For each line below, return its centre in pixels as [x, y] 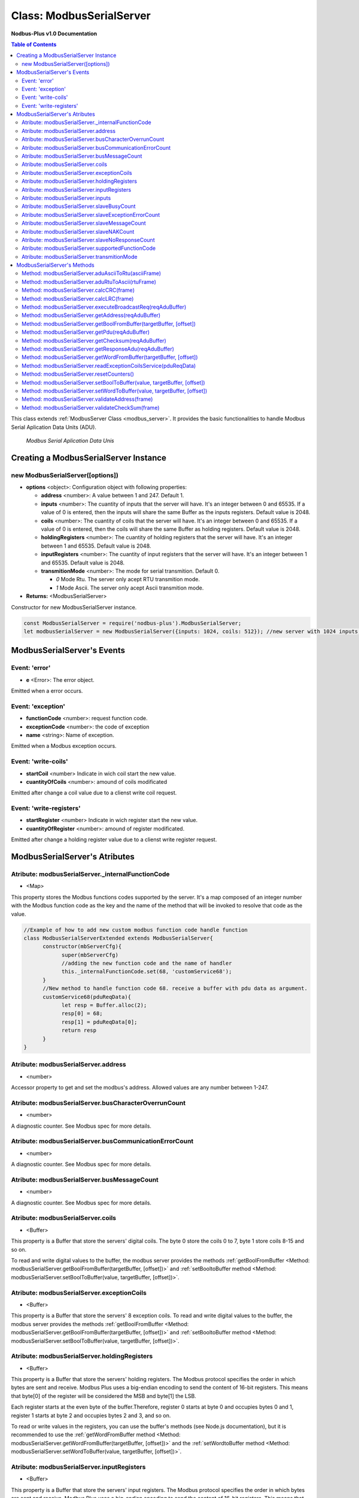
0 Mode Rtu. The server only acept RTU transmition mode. [128, 579]
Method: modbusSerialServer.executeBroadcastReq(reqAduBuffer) [104, 307]
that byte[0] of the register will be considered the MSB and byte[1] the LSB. [104, 1396]
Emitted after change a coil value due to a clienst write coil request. [94, 793]
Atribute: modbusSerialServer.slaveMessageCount [84, 223]
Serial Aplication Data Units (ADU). [54, 427]
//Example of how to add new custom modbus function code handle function [136, 930]
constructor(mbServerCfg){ [82, 946]
